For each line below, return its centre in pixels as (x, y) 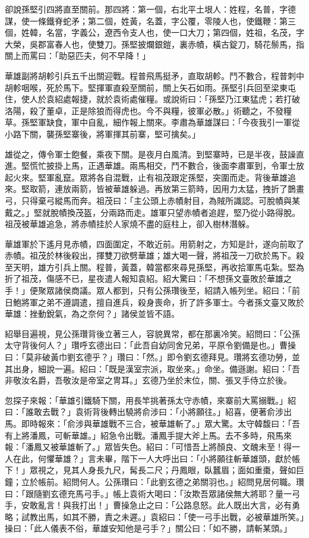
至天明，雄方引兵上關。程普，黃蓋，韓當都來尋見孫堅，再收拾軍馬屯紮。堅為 (154, 267)
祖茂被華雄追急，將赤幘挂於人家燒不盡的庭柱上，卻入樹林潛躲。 (130, 224)
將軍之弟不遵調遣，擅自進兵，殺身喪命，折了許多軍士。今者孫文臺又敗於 (163, 302)
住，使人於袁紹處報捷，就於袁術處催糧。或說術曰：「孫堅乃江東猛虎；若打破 (152, 99)
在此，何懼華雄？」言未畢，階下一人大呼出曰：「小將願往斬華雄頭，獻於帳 (156, 458)
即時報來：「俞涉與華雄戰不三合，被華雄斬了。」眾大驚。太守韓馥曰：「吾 (160, 423)
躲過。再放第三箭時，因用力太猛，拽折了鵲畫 (217, 189)
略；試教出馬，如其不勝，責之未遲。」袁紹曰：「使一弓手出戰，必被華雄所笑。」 (154, 516)
